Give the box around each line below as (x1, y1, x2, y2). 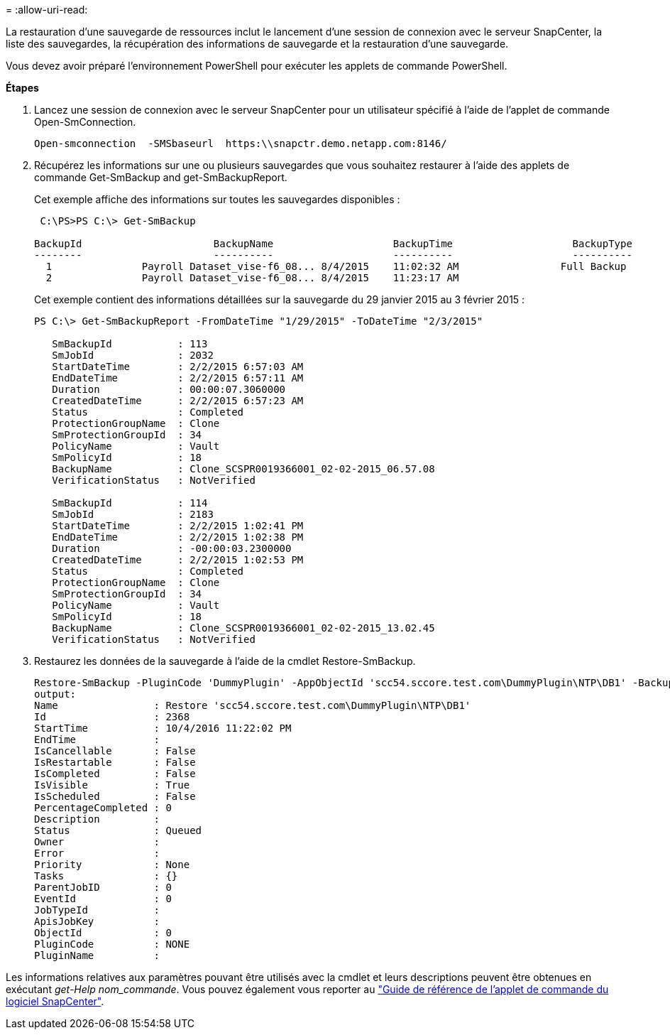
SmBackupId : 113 (52, 338, 208, 349)
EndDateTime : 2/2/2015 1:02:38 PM (52, 531, 304, 543)
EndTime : (34, 734, 160, 745)
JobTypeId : (34, 904, 160, 916)
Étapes (6, 82, 39, 94)
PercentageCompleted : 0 (34, 802, 172, 813)
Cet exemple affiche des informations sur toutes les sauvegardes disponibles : (34, 193, 400, 205)
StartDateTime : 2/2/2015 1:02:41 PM (52, 520, 304, 531)
